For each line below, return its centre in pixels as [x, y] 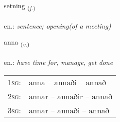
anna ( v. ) [17, 43]
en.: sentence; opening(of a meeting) [58, 25]
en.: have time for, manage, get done [59, 62]
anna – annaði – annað [68, 82]
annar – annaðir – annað [70, 96]
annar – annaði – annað [69, 110]
